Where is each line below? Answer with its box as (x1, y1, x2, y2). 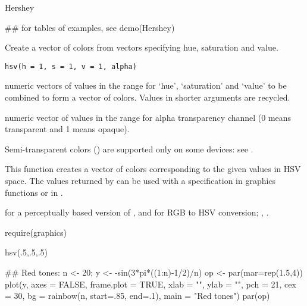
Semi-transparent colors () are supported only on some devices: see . (5, 142, 253, 155)
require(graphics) (5, 226, 67, 238)
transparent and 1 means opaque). (5, 123, 130, 135)
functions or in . (5, 186, 63, 198)
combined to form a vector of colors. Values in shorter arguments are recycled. (5, 91, 290, 104)
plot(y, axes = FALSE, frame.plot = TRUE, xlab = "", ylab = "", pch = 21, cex (5, 277, 296, 290)
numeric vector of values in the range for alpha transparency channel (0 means (5, 111, 292, 123)
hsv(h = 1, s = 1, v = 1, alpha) (5, 62, 137, 71)
